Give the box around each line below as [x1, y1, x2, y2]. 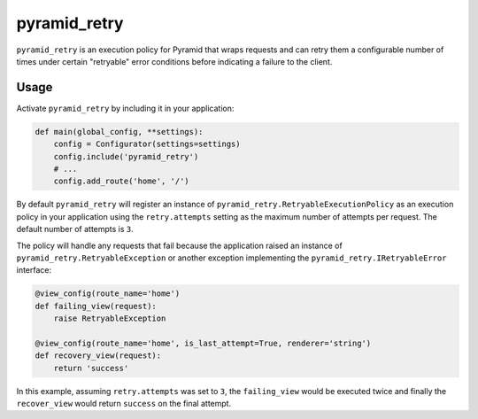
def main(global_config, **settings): [35, 127, 204, 136]
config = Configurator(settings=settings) [53, 139, 241, 150]
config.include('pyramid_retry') [53, 151, 199, 161]
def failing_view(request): [35, 301, 157, 311]
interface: [16, 265, 52, 275]
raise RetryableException [53, 314, 166, 323]
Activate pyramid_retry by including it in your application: [16, 103, 235, 113]
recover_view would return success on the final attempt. [16, 399, 232, 409]
